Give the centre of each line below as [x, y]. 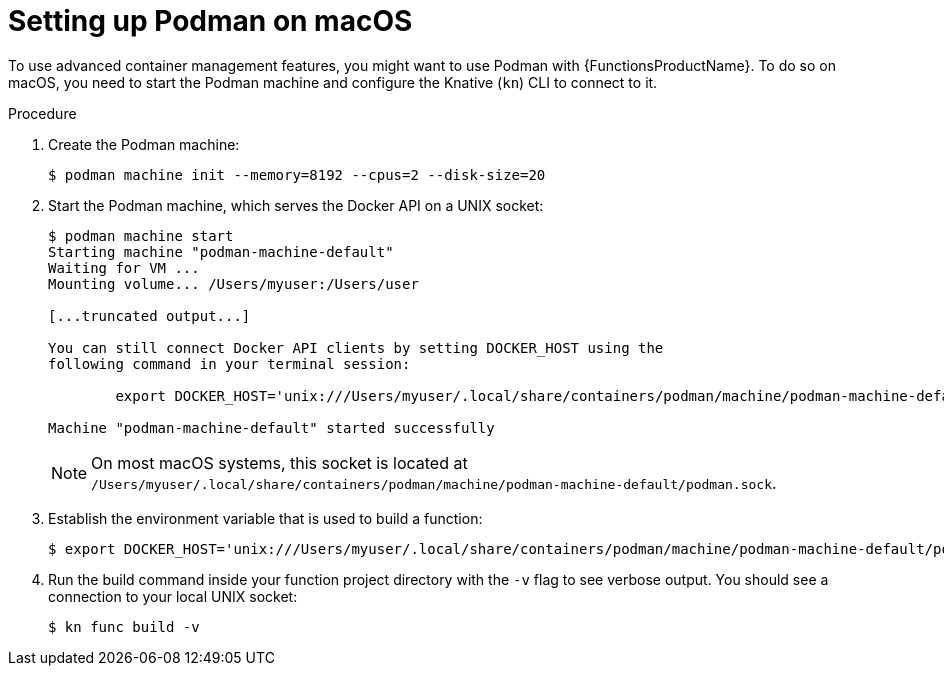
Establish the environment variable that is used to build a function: [265, 518]
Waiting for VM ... [124, 267]
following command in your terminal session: [229, 363]
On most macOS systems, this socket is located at [279, 462]
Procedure [42, 113]
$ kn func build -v [124, 626]
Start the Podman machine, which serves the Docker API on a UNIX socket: [296, 205]
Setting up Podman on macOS [210, 21]
